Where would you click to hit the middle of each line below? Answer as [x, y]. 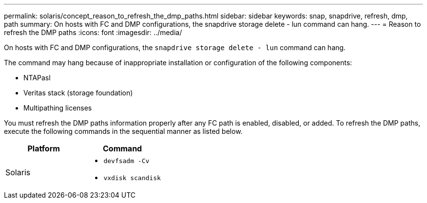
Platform [44, 148]
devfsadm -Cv [126, 161]
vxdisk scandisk [132, 178]
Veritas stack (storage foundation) [78, 93]
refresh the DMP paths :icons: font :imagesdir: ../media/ [93, 32]
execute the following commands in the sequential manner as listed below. [123, 131]
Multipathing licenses [58, 108]
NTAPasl [37, 78]
